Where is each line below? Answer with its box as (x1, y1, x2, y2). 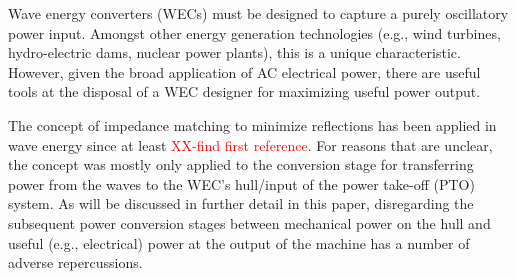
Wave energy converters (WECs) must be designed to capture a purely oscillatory (8, 3, 509, 23)
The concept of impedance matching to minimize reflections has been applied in (8, 114, 497, 135)
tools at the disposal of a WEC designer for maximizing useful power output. (8, 81, 481, 102)
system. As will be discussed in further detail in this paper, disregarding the (8, 193, 474, 214)
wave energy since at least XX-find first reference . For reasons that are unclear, (8, 134, 493, 155)
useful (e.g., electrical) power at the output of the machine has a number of (8, 232, 470, 253)
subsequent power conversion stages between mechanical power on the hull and (8, 212, 491, 233)
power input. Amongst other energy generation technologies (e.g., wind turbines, (8, 22, 501, 43)
